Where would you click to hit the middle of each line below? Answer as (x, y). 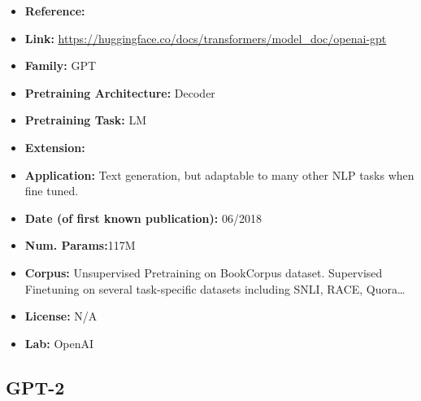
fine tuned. (52, 191)
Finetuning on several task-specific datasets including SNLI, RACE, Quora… (215, 288)
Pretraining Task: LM (86, 120)
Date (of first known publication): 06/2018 (143, 218)
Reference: (55, 11)
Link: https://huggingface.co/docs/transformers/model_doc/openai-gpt (206, 38)
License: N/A (61, 316)
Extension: (55, 147)
